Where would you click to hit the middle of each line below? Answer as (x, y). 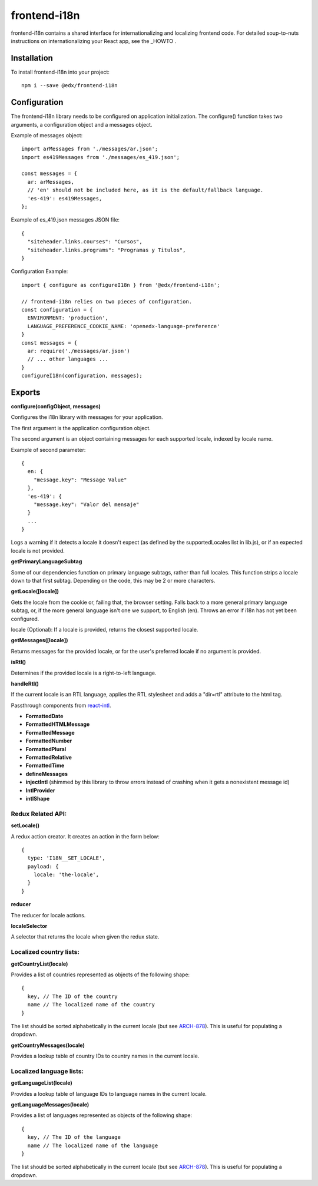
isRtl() (19, 662)
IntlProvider (40, 790)
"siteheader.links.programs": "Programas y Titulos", (107, 250)
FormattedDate (44, 716)
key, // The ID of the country (72, 996)
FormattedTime (45, 765)
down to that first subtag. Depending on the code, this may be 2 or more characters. (113, 581)
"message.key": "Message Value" (80, 480)
